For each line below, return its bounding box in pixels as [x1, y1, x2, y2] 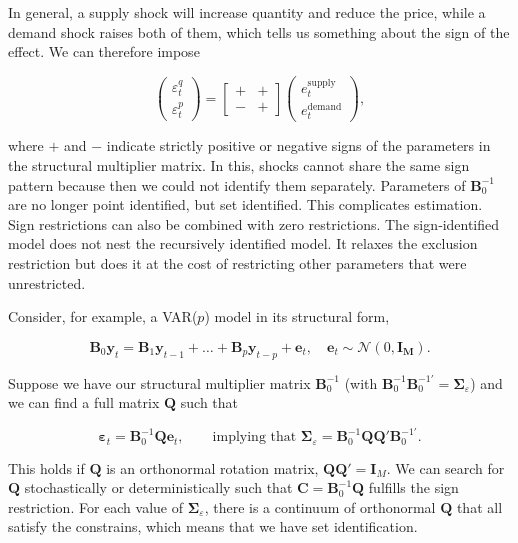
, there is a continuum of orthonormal [204, 496, 436, 517]
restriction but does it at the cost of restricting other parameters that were [8, 252, 467, 273]
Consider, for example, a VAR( [8, 306, 198, 327]
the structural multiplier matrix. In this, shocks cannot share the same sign [8, 154, 470, 175]
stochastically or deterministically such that [24, 477, 293, 498]
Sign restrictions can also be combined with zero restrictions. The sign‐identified [8, 213, 500, 234]
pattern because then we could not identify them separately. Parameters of [8, 174, 466, 195]
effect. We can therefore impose [8, 41, 200, 62]
